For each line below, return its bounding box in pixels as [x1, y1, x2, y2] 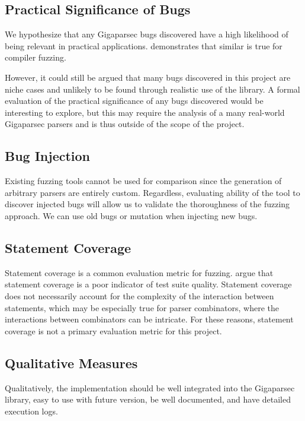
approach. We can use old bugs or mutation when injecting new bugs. [5, 209, 258, 221]
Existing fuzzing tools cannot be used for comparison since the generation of [5, 175, 282, 187]
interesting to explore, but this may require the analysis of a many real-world [5, 106, 285, 118]
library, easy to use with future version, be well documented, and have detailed [5, 393, 291, 406]
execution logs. [5, 404, 58, 417]
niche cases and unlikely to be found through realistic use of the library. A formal [5, 83, 300, 95]
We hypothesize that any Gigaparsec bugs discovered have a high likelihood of [5, 28, 288, 40]
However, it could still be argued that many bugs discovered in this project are [5, 71, 291, 83]
